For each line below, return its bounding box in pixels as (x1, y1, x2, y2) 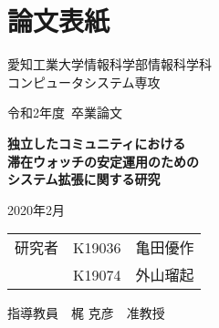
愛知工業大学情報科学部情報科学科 (7, 55, 212, 74)
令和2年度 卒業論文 (7, 103, 122, 122)
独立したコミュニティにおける (7, 133, 186, 152)
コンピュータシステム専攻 (7, 72, 161, 91)
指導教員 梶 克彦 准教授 (7, 303, 165, 323)
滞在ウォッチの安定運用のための (7, 151, 199, 170)
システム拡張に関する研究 (7, 169, 161, 189)
